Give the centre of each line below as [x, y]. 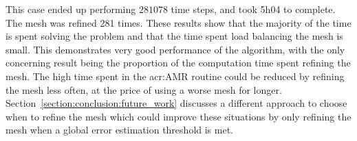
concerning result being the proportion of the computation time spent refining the [178, 63]
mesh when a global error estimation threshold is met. [120, 130]
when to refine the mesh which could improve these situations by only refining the [178, 116]
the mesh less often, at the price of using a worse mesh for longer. [144, 89]
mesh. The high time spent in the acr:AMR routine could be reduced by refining [175, 76]
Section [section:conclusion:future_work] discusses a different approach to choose [176, 103]
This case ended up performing [71, 9]
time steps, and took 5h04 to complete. [253, 9]
